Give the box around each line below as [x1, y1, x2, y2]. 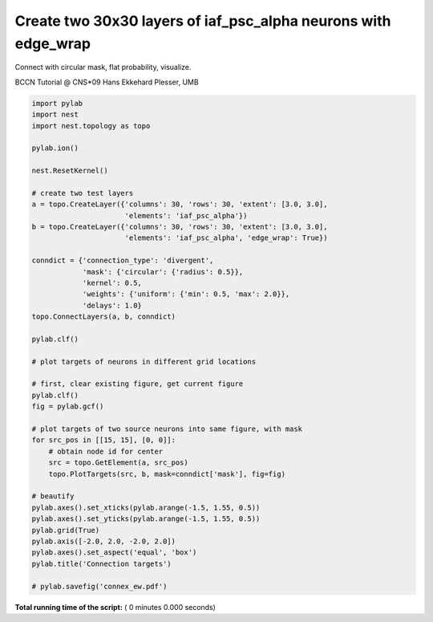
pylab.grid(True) [31, 526, 100, 535]
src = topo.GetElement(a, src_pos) [48, 458, 188, 467]
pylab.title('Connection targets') [31, 559, 172, 568]
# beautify [31, 492, 75, 501]
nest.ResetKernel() [31, 166, 108, 176]
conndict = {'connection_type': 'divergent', [31, 256, 214, 265]
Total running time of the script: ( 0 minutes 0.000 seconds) [14, 602, 216, 612]
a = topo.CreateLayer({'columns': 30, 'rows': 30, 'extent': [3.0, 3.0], [31, 200, 328, 209]
